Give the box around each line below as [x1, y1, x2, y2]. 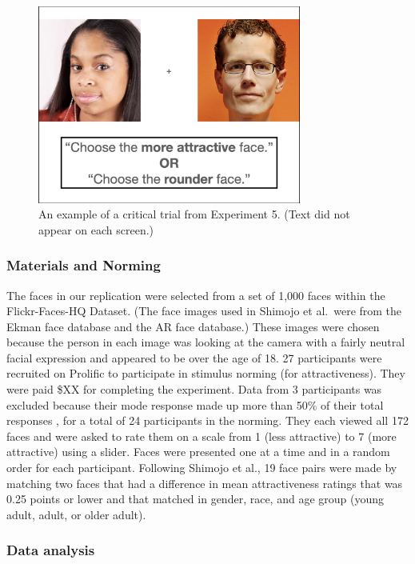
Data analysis [6, 540, 95, 560]
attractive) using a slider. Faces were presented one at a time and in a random [6, 443, 390, 460]
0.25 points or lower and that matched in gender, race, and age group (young [6, 490, 385, 507]
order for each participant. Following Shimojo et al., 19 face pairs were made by [6, 459, 397, 476]
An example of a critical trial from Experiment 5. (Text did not [38, 206, 350, 222]
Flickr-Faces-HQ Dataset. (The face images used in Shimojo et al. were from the [6, 302, 402, 319]
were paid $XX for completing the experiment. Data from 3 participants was [6, 381, 382, 398]
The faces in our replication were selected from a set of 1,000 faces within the [6, 286, 385, 303]
